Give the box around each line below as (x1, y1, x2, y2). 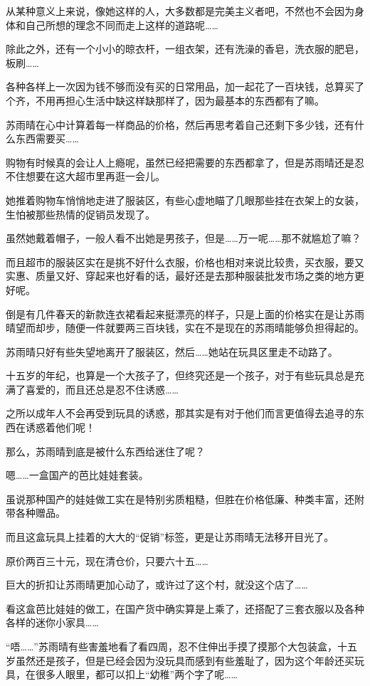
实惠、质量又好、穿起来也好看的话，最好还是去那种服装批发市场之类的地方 (6, 268, 354, 283)
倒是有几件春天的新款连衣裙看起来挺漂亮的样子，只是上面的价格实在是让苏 (6, 306, 354, 321)
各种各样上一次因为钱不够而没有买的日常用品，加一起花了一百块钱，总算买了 (6, 79, 364, 94)
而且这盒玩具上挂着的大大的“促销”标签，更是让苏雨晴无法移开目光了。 (6, 529, 334, 544)
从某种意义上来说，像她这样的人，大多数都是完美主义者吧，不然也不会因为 (6, 4, 354, 18)
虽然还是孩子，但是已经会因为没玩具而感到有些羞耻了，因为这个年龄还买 (15, 653, 354, 667)
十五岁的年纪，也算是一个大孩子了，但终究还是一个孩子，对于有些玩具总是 (6, 368, 354, 383)
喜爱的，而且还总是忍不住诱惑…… (25, 381, 179, 396)
